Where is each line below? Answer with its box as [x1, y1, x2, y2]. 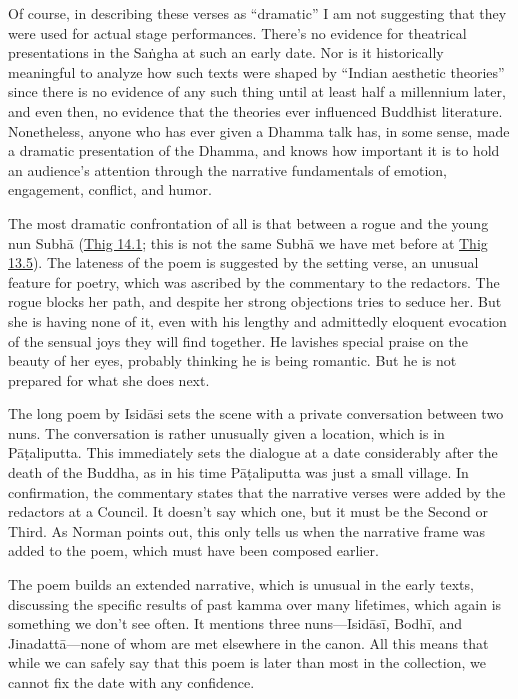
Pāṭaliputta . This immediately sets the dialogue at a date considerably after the [8, 442, 498, 463]
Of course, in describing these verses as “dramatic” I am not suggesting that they [8, 3, 507, 23]
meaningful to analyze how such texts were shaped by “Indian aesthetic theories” [8, 61, 505, 82]
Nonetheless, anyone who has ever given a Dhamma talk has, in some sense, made [8, 120, 510, 141]
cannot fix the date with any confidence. [8, 672, 255, 692]
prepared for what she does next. [8, 369, 210, 390]
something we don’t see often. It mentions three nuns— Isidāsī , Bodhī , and [8, 613, 463, 634]
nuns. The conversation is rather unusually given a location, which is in [8, 422, 445, 443]
